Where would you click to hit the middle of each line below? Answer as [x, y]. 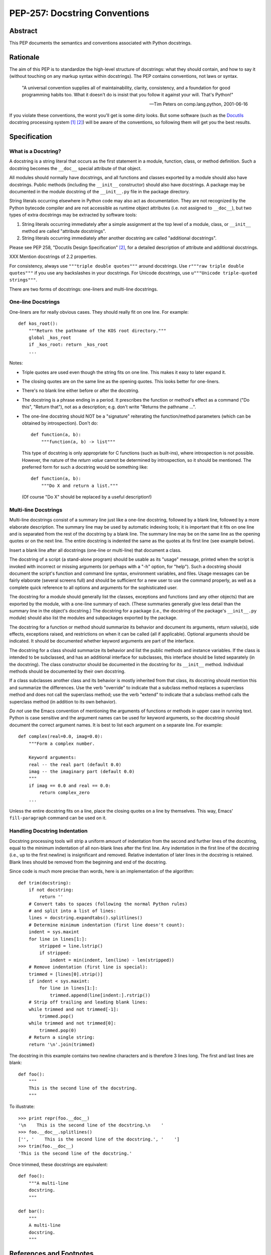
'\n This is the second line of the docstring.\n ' [91, 1125]
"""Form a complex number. [62, 743]
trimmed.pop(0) [58, 1030]
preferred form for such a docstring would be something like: [85, 467]
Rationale [24, 57]
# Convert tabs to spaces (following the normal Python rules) [108, 904]
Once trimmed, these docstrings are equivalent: [58, 1164]
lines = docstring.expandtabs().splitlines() [86, 918]
